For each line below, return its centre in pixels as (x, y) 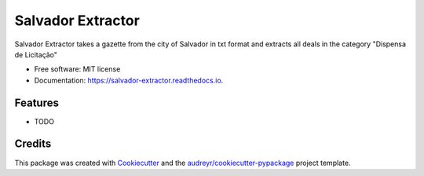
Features (37, 103)
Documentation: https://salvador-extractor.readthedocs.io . (129, 80)
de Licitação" (36, 54)
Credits (33, 144)
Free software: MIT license (77, 69)
